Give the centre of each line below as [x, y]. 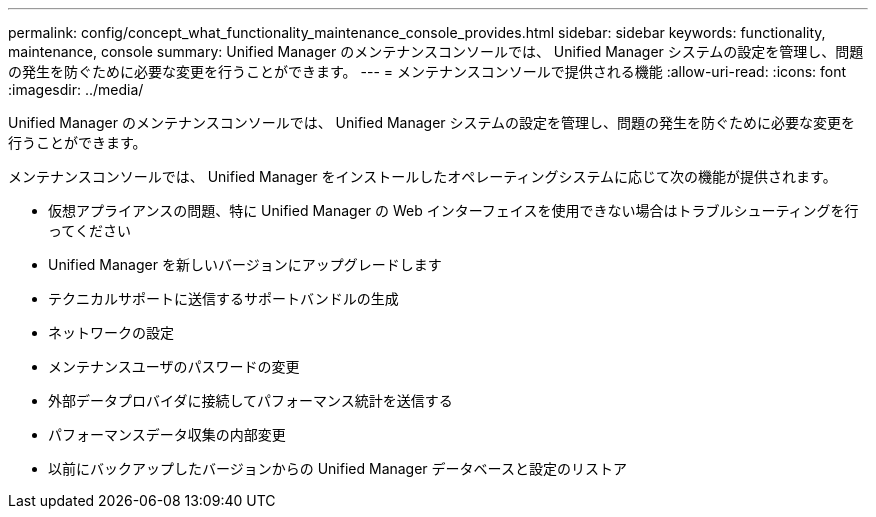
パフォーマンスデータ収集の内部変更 [167, 434]
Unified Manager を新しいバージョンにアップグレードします [245, 264]
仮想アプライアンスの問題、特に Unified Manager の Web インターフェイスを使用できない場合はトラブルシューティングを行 [453, 210]
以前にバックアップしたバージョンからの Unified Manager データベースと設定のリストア [337, 468]
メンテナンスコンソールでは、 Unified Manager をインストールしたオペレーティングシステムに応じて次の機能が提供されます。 [422, 176]
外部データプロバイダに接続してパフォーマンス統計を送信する [250, 400]
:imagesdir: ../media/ [76, 89]
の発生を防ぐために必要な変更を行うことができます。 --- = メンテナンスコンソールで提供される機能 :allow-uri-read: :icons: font [427, 71]
